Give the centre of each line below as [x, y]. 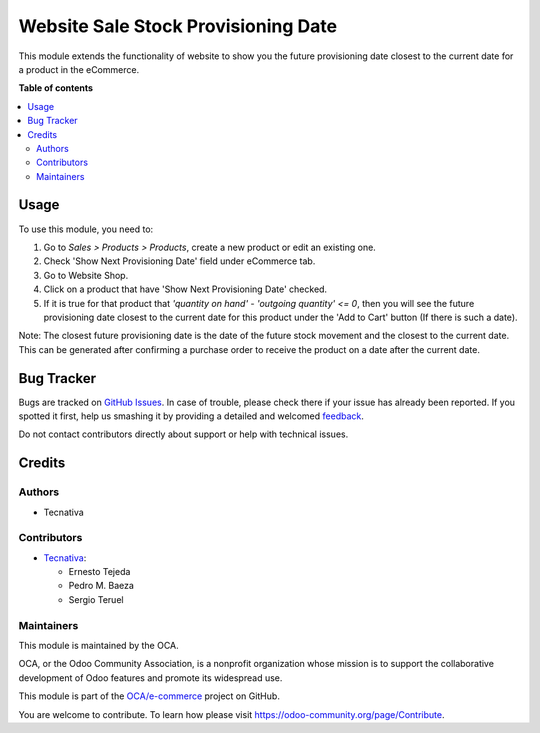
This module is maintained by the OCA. [98, 645]
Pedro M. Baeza [101, 586]
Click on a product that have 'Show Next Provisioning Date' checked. [185, 289]
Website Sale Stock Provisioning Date [178, 26]
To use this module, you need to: [86, 229]
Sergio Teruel [96, 599]
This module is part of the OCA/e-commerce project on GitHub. [149, 696]
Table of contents [56, 88]
